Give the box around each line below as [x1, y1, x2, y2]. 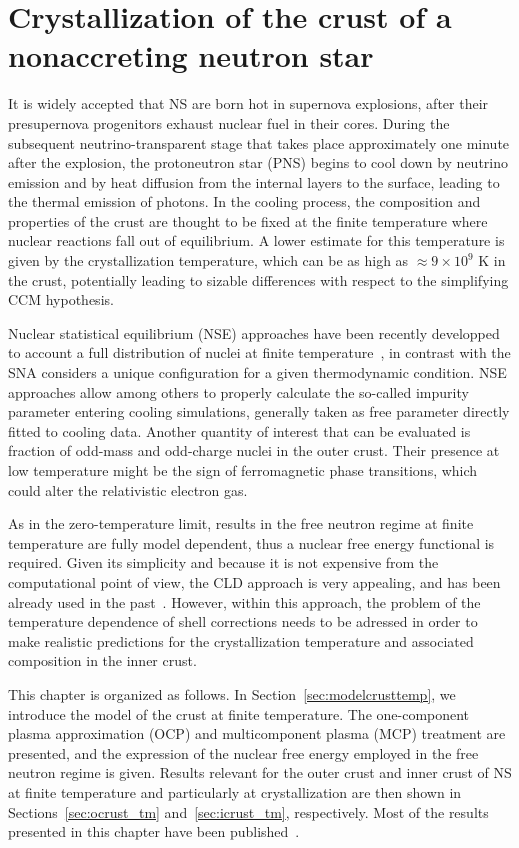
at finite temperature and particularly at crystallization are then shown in [8, 781, 462, 802]
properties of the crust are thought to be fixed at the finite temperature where [8, 210, 488, 231]
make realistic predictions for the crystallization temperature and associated [8, 630, 474, 651]
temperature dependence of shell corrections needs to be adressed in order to [8, 611, 478, 632]
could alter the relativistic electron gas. [8, 479, 248, 500]
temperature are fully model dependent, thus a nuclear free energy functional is [8, 532, 495, 553]
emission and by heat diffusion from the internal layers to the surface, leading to [8, 171, 500, 192]
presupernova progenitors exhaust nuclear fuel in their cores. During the [8, 112, 450, 133]
